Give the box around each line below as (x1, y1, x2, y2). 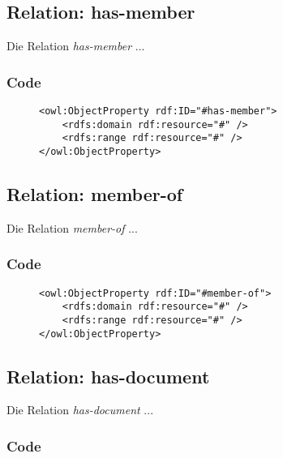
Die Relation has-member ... (6, 37, 145, 54)
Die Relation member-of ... (6, 219, 138, 236)
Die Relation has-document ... (6, 401, 154, 418)
